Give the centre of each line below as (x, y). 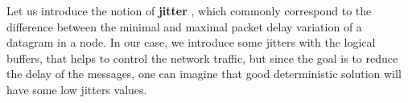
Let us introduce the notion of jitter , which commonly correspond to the (189, 10)
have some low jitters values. (77, 89)
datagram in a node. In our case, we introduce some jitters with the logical (191, 42)
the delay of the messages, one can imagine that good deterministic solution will (204, 74)
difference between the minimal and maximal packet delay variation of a (184, 26)
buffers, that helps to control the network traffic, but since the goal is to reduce (202, 58)
